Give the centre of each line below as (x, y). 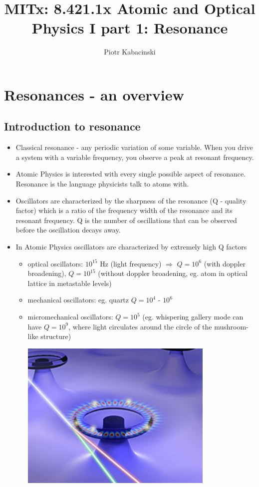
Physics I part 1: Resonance (130, 28)
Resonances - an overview (94, 94)
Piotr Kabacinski (130, 52)
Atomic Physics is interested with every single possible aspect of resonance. (131, 174)
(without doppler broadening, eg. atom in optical (173, 273)
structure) (56, 336)
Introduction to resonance (72, 126)
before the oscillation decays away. (68, 230)
